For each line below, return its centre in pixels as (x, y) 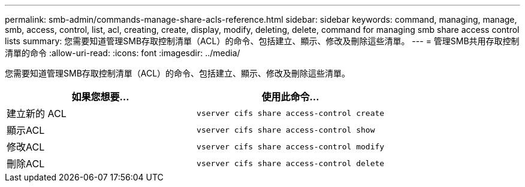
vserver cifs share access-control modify (291, 146)
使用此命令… (290, 97)
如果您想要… (100, 97)
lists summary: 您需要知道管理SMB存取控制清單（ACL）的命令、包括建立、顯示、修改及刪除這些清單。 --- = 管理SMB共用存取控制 (262, 41)
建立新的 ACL (37, 114)
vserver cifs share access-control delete (291, 163)
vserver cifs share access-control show (286, 130)
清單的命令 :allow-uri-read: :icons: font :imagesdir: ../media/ (123, 53)
